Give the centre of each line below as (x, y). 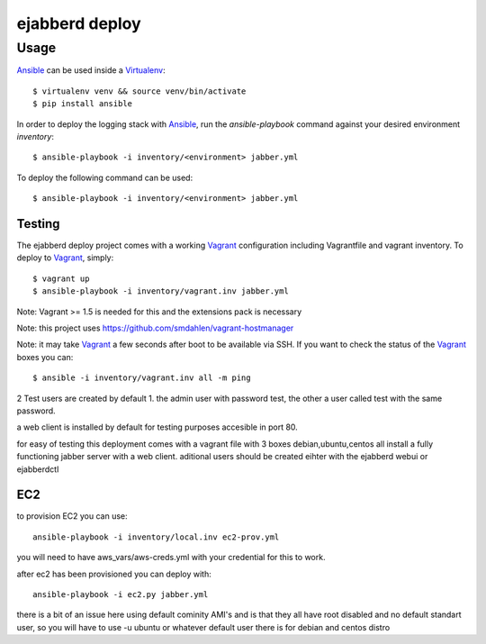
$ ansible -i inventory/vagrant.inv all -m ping (142, 378)
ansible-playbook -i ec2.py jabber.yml (121, 594)
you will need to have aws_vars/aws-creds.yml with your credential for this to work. (171, 558)
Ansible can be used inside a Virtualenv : (91, 70)
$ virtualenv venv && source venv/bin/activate (139, 91)
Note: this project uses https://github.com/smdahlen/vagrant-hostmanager (155, 328)
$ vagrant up (61, 278)
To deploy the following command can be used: (105, 177)
